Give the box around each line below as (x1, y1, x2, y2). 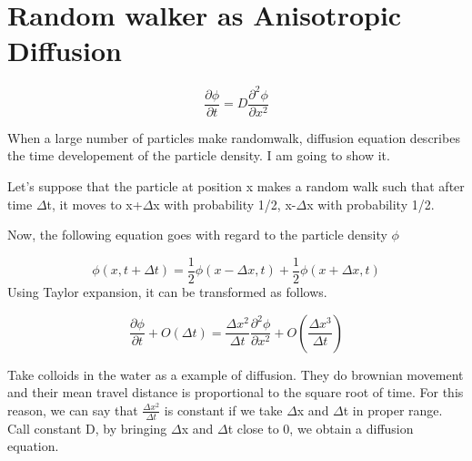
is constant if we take (164, 400, 283, 419)
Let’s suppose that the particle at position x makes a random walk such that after (7, 177, 465, 196)
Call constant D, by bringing (7, 418, 167, 437)
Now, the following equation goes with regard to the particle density (7, 225, 387, 244)
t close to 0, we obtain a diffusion (227, 418, 414, 437)
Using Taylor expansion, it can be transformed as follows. (7, 282, 327, 301)
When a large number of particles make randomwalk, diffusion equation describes (7, 128, 460, 147)
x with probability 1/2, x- (153, 194, 296, 213)
